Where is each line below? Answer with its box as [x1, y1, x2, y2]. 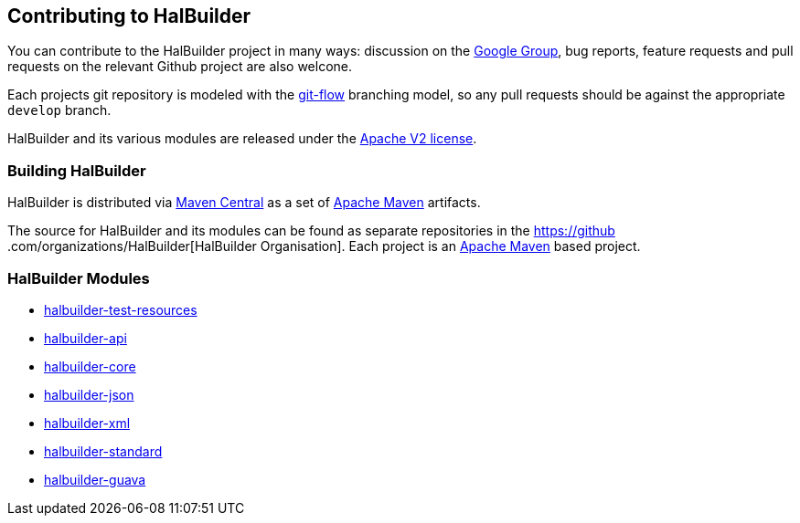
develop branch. [7, 102, 112, 119]
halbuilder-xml [44, 414, 131, 431]
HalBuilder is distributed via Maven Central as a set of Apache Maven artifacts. [7, 194, 481, 211]
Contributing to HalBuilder [7, 5, 251, 27]
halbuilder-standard [44, 443, 163, 459]
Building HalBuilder [7, 161, 146, 180]
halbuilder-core [44, 358, 136, 374]
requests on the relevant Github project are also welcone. [7, 58, 353, 75]
